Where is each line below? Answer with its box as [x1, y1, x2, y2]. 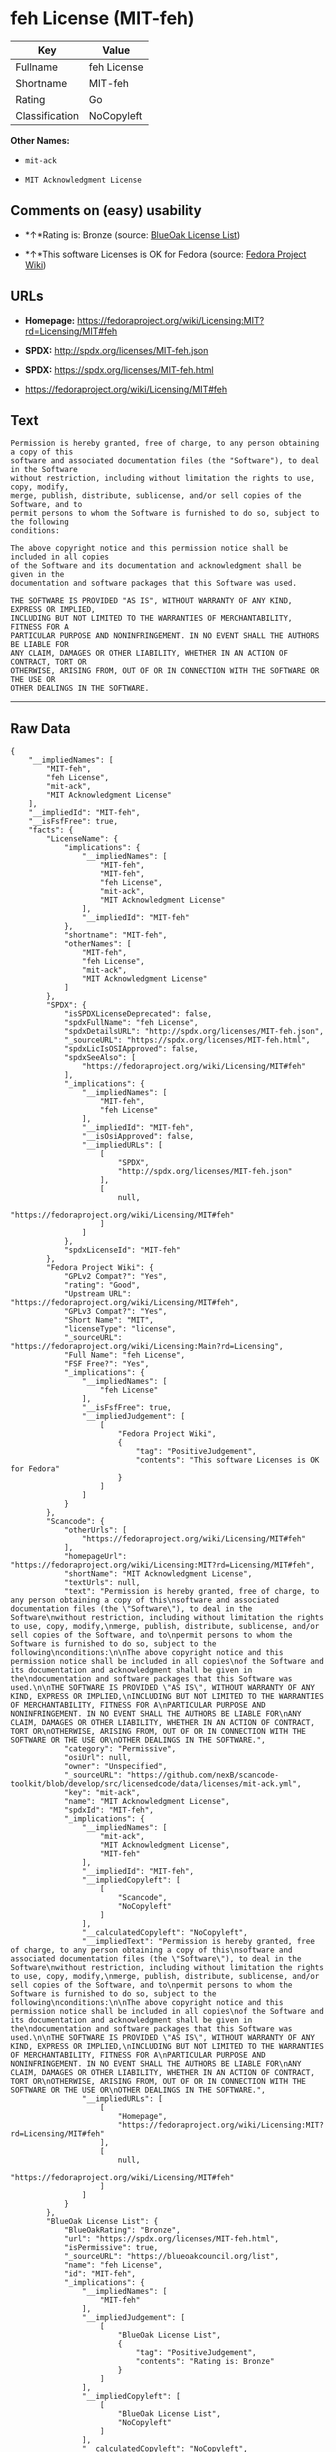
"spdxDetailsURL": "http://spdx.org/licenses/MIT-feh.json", [63, 1027, 325, 1037]
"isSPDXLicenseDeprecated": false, [63, 1009, 213, 1019]
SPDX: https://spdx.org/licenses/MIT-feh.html [24, 363, 214, 376]
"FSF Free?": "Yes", [63, 1359, 150, 1369]
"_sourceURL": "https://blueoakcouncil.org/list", [63, 2252, 280, 2262]
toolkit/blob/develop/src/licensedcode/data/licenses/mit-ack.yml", [10, 1779, 302, 1789]
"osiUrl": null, [63, 1753, 132, 1763]
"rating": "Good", [63, 1280, 141, 1291]
